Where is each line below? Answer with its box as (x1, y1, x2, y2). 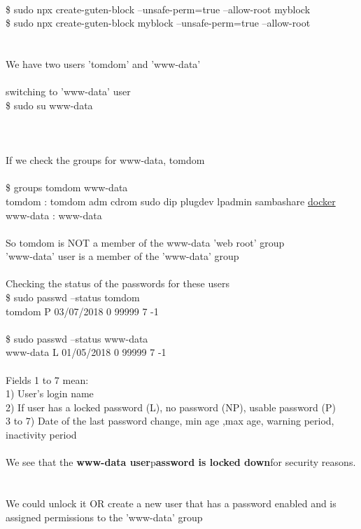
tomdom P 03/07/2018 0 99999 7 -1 (6, 303, 159, 318)
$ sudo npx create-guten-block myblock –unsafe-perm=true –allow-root (6, 15, 311, 30)
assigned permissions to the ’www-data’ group (6, 509, 203, 524)
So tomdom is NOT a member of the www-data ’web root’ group (6, 235, 285, 249)
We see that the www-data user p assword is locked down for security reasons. (6, 455, 356, 469)
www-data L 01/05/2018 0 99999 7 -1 (6, 345, 167, 359)
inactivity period (6, 427, 77, 441)
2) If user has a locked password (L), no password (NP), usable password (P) (6, 399, 336, 414)
